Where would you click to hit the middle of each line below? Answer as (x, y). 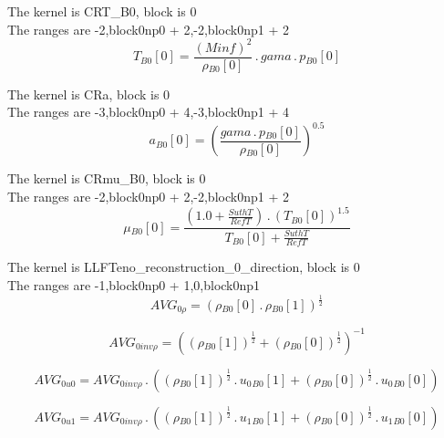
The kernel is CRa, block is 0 (89, 94)
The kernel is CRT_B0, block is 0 (102, 11)
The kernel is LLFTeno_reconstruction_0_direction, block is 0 (184, 267)
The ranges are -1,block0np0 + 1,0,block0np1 (134, 284)
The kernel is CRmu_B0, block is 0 (107, 178)
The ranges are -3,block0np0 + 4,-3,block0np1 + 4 (148, 112)
